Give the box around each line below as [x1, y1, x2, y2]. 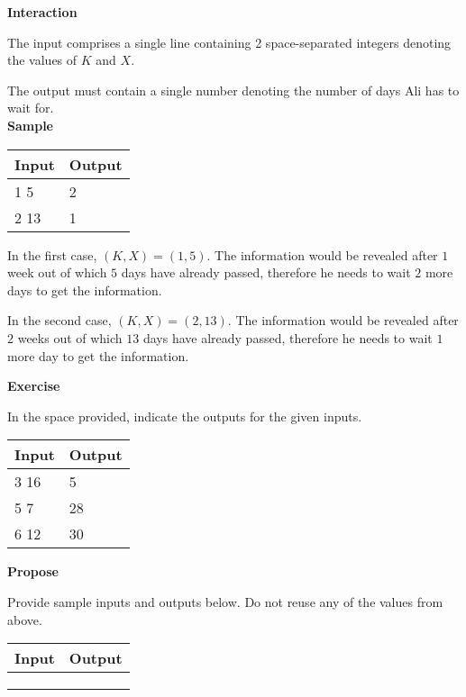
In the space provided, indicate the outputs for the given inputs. [7, 406, 362, 425]
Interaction [7, 3, 78, 21]
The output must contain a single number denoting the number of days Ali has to [7, 80, 460, 99]
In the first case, [7, 245, 97, 264]
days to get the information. [7, 280, 162, 299]
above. [7, 610, 42, 629]
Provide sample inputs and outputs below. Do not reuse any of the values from [7, 592, 443, 611]
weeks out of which [17, 328, 123, 347]
